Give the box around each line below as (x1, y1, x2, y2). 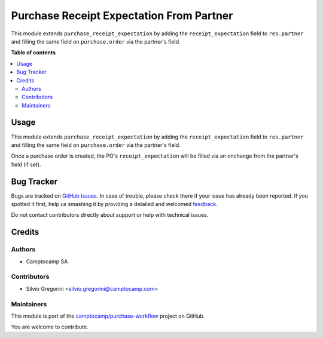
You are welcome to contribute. (11, 323, 89, 331)
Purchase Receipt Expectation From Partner (11, 9, 233, 22)
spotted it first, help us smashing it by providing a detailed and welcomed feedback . (11, 201, 218, 208)
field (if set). (11, 161, 41, 168)
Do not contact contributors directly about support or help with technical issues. (11, 211, 209, 219)
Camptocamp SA (26, 257, 68, 265)
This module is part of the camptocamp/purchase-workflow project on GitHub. (11, 312, 205, 319)
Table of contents (11, 49, 56, 56)
